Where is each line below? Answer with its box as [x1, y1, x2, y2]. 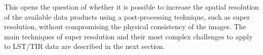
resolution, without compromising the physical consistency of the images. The [4, 21, 246, 32]
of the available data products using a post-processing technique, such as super [4, 11, 250, 22]
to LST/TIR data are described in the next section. [4, 41, 165, 51]
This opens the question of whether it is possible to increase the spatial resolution [4, 2, 259, 12]
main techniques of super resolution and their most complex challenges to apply [4, 31, 253, 41]
